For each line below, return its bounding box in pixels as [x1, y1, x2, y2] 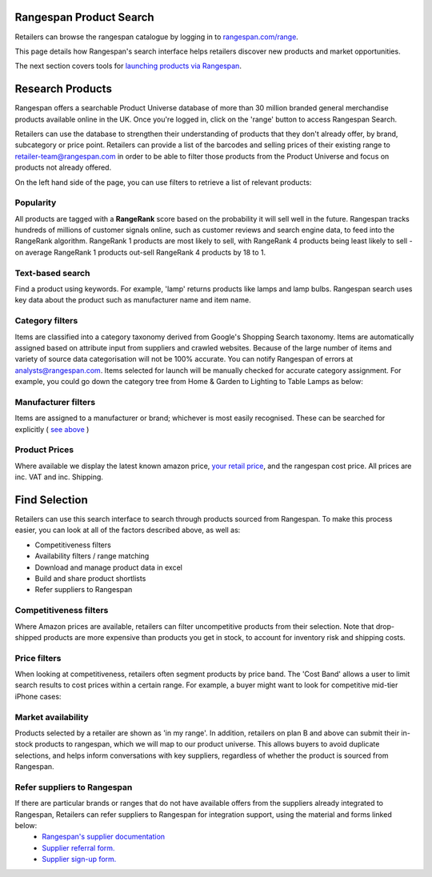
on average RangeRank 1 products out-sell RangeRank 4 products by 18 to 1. [14, 247, 266, 257]
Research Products [14, 82, 112, 96]
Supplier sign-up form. [42, 855, 117, 864]
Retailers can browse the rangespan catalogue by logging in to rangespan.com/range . [14, 32, 299, 42]
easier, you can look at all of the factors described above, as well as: [14, 525, 241, 535]
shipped [14, 632, 42, 642]
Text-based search [14, 267, 90, 278]
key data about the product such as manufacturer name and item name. [14, 295, 251, 305]
